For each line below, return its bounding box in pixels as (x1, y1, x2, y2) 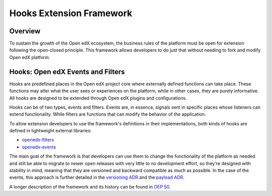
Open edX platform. (9, 54, 50, 60)
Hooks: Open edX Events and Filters (9, 67, 125, 76)
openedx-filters (22, 137, 54, 143)
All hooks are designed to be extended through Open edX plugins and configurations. (9, 95, 187, 101)
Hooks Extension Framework (9, 8, 132, 19)
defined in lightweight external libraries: (9, 128, 92, 134)
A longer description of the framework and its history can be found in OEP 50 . (9, 183, 171, 189)
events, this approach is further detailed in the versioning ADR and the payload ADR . (9, 174, 185, 180)
